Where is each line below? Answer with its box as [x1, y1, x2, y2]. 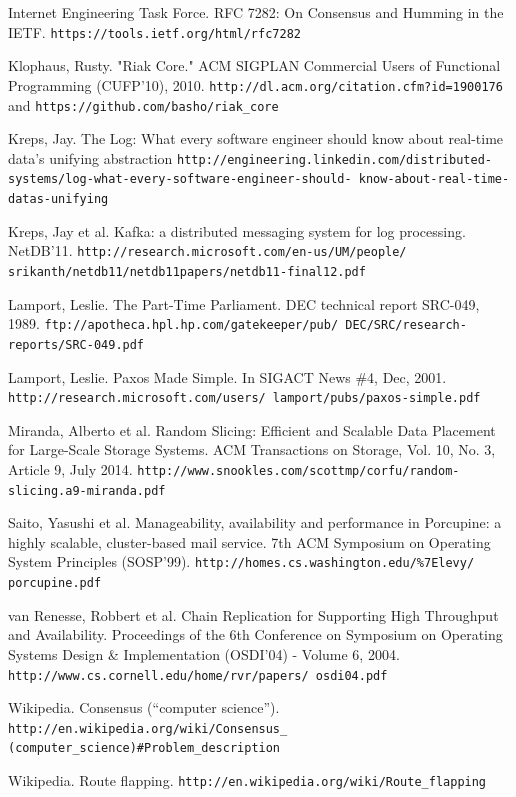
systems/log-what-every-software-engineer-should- [8, 172, 352, 187]
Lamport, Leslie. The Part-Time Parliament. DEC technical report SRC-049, [8, 293, 480, 314]
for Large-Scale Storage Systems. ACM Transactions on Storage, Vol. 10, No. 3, [8, 439, 496, 460]
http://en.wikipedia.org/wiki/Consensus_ [8, 721, 288, 736]
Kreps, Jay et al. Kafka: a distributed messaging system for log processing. [8, 220, 466, 241]
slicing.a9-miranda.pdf [8, 483, 166, 498]
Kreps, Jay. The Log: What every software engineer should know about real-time [8, 128, 504, 149]
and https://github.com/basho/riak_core [8, 94, 279, 115]
